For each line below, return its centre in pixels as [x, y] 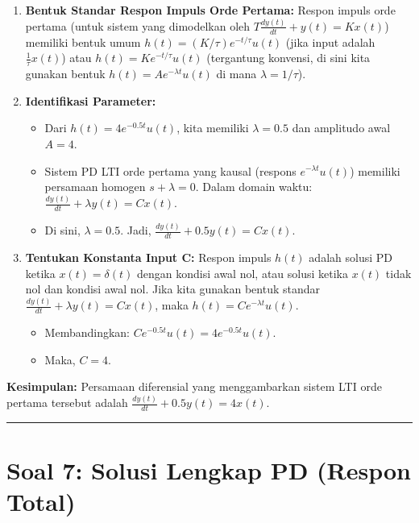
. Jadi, [136, 230]
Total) [41, 502]
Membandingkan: [87, 332]
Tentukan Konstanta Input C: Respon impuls [148, 257]
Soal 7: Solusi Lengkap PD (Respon [209, 470]
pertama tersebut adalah [67, 403]
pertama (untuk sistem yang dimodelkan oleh [138, 25]
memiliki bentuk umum [83, 42]
